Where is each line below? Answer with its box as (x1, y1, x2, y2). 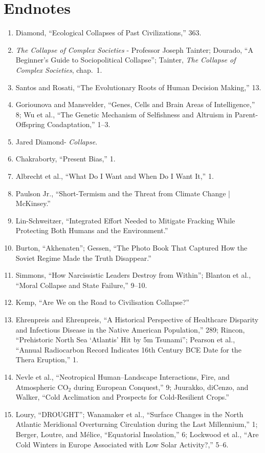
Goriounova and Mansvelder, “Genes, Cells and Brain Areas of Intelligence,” (15, 99, 255, 110)
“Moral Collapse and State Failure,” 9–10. (15, 279, 147, 290)
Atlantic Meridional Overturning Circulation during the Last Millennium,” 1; (15, 419, 258, 429)
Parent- (234, 109, 258, 119)
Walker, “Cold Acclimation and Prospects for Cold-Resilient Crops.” (15, 392, 229, 402)
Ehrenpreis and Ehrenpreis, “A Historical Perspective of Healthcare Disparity (15, 314, 259, 324)
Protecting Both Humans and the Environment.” (15, 225, 168, 236)
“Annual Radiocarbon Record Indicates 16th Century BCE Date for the (15, 344, 241, 355)
